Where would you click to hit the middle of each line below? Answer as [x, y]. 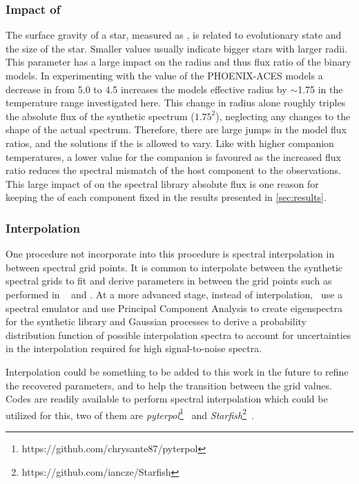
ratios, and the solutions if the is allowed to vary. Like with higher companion [170, 143]
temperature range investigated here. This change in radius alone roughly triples [176, 103]
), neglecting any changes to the [283, 116]
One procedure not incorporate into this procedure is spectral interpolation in [170, 254]
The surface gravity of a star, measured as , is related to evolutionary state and [174, 35]
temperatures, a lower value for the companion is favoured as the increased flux [173, 156]
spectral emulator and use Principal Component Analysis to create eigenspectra [174, 308]
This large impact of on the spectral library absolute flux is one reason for [162, 183]
